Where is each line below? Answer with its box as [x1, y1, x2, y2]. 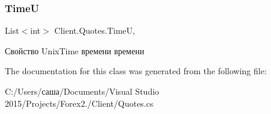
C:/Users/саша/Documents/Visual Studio [5, 85, 160, 97]
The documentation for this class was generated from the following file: [5, 65, 267, 77]
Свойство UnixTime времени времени [5, 44, 145, 57]
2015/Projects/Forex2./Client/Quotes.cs [5, 97, 154, 109]
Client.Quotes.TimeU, [54, 24, 135, 37]
